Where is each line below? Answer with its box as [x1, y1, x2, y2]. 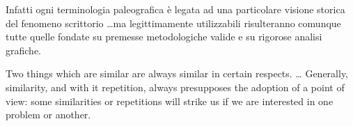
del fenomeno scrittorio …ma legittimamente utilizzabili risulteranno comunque [6, 15, 341, 30]
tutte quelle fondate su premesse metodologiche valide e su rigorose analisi [6, 29, 322, 44]
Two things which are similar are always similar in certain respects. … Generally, [6, 66, 349, 81]
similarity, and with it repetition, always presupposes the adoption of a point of [6, 79, 345, 94]
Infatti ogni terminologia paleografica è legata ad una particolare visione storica [6, 2, 345, 16]
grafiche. [6, 42, 41, 57]
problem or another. [6, 107, 91, 122]
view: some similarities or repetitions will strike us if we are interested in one [6, 93, 334, 108]
